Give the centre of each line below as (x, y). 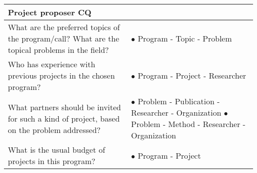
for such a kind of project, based (64, 118)
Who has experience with (52, 64)
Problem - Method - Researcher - (188, 124)
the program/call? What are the (64, 38)
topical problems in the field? (59, 50)
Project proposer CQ (50, 12)
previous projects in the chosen (62, 75)
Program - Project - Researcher (192, 75)
